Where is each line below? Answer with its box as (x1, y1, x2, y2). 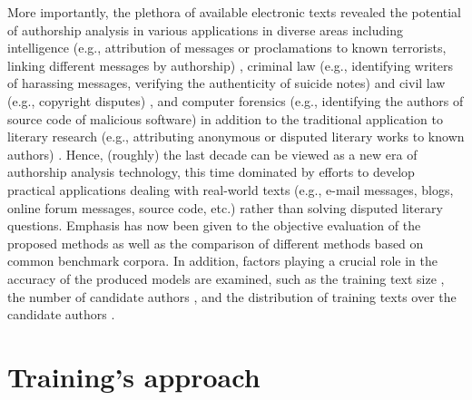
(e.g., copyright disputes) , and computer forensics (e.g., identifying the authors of (7, 91, 464, 110)
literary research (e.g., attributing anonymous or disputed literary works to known (7, 127, 465, 146)
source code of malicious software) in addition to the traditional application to (7, 109, 443, 128)
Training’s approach (7, 357, 261, 395)
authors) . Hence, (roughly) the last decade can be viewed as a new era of (7, 144, 418, 163)
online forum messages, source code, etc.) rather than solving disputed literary (7, 198, 443, 217)
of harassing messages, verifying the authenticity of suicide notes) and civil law (7, 73, 446, 93)
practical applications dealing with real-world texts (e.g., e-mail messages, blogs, (7, 180, 454, 199)
